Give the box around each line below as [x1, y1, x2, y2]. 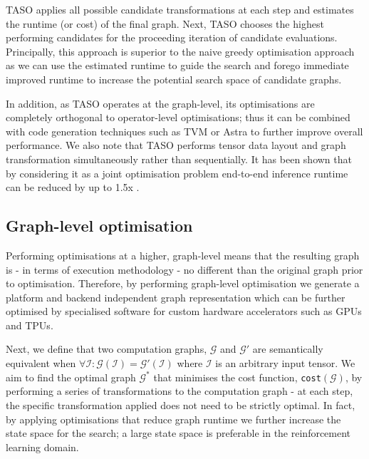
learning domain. [6, 439, 79, 454]
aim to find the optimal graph [6, 369, 136, 384]
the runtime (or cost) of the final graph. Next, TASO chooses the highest [6, 16, 324, 31]
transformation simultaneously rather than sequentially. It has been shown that [6, 151, 352, 166]
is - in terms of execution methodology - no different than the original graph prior [6, 262, 363, 277]
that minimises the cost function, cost [153, 369, 321, 384]
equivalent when [6, 356, 76, 371]
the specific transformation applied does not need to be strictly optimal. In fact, [6, 397, 355, 412]
